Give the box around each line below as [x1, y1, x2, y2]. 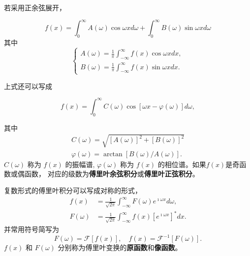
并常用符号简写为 [4, 224, 59, 234]
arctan [103, 150, 123, 158]
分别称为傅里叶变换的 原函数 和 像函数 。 [58, 242, 182, 253]
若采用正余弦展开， [4, 2, 66, 12]
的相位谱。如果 [157, 159, 206, 169]
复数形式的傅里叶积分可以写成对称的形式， [4, 185, 142, 195]
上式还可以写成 [4, 81, 52, 91]
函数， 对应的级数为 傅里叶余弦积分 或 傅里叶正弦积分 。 [24, 169, 199, 179]
